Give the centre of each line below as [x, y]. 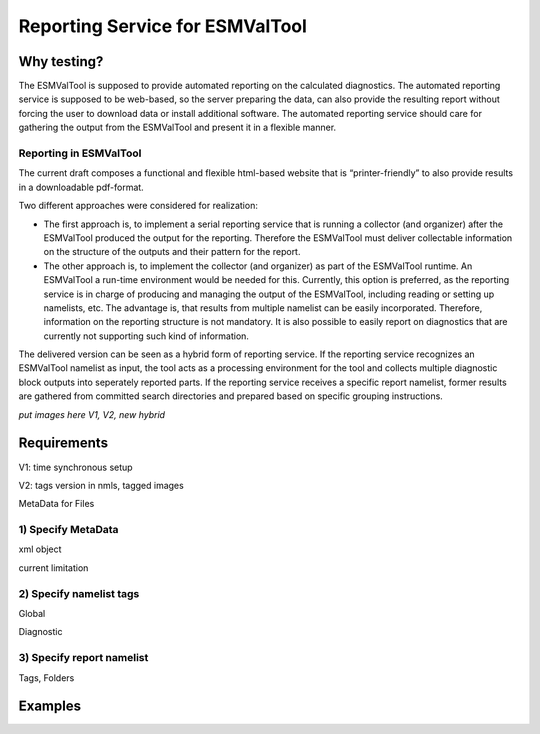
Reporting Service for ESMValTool [162, 26]
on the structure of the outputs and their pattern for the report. [172, 252]
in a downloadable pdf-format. [81, 187]
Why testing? [61, 61]
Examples [50, 706]
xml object [40, 549]
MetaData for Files [56, 504]
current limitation [53, 567]
